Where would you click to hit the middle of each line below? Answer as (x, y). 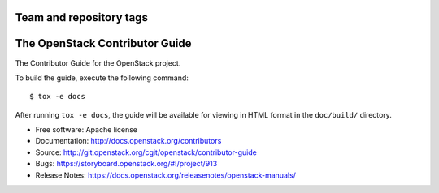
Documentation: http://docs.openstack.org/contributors (128, 141)
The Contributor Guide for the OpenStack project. (98, 63)
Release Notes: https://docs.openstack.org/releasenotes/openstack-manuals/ (166, 175)
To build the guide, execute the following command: (102, 78)
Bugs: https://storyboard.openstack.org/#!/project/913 (126, 164)
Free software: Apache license (87, 130)
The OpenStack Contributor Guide (103, 43)
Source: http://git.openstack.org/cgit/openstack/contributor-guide (146, 152)
